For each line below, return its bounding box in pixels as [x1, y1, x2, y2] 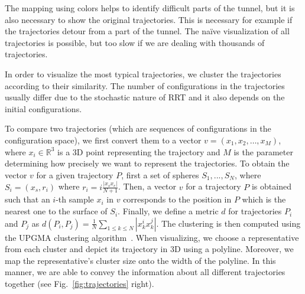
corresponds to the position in [123, 193, 232, 205]
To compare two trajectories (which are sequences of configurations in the [5, 122, 271, 135]
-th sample [56, 193, 94, 205]
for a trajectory [186, 180, 241, 192]
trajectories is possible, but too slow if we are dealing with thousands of [5, 36, 265, 48]
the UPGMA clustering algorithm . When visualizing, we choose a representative [5, 231, 299, 243]
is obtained [251, 180, 291, 192]
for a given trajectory [36, 168, 113, 181]
